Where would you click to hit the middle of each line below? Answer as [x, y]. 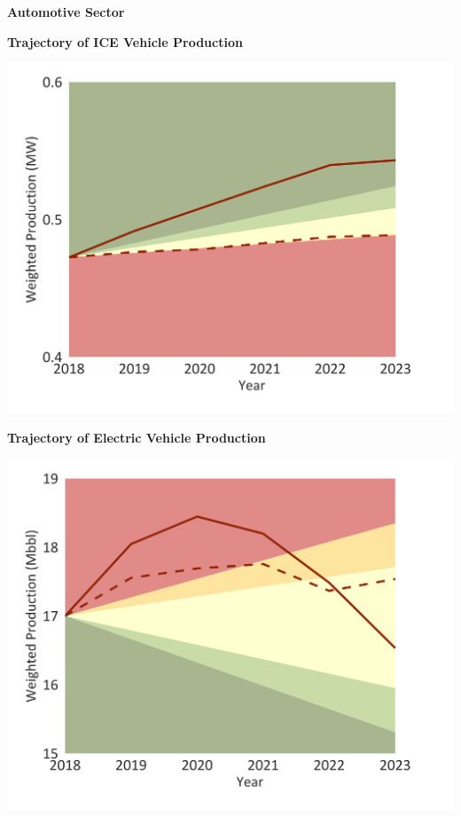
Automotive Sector [66, 12]
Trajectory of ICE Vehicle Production [125, 41]
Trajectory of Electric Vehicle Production [137, 438]
